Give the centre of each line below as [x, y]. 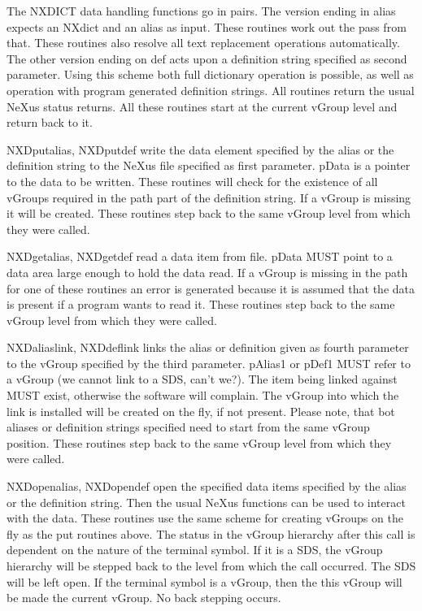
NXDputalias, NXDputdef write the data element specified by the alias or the [200, 149]
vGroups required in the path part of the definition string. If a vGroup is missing [209, 197]
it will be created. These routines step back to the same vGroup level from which [209, 213]
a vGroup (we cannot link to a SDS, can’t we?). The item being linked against [202, 379]
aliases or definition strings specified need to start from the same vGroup [188, 427]
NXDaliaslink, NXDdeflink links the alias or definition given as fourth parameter [208, 347]
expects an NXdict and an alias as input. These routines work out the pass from [207, 26]
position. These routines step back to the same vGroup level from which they [199, 442]
